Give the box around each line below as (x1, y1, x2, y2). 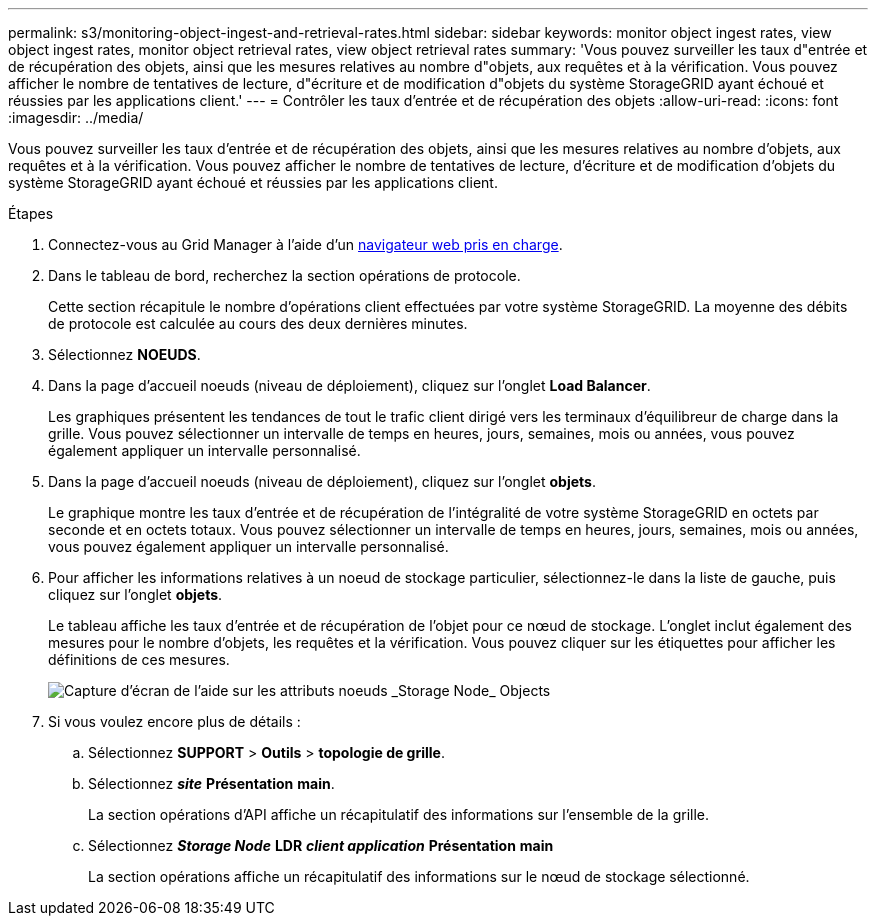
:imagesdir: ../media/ (8, 109, 144, 126)
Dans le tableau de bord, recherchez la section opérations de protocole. (48, 267, 521, 284)
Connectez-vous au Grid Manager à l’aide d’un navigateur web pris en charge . (48, 236, 563, 253)
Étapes (8, 205, 54, 222)
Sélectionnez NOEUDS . (48, 346, 201, 363)
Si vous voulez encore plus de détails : (48, 713, 301, 730)
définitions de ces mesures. (48, 651, 230, 668)
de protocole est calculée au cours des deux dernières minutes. (48, 315, 468, 332)
